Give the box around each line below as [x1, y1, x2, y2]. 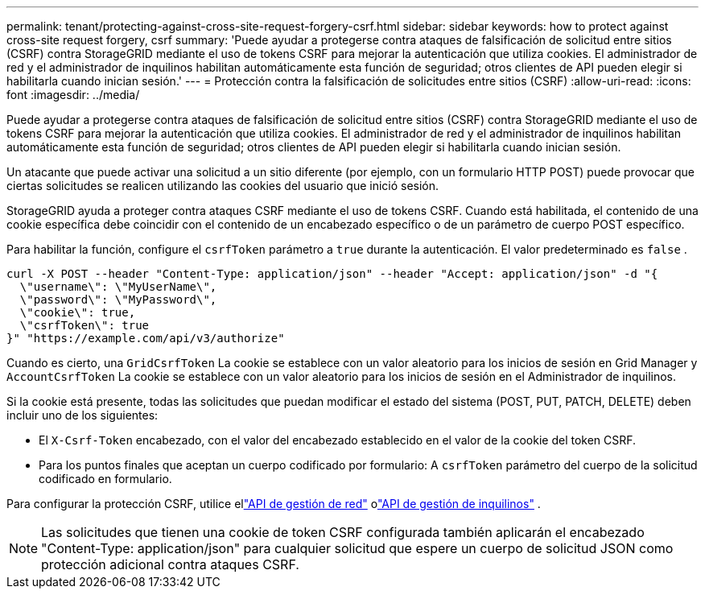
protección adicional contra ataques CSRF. [41, 556, 299, 572]
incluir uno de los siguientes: [6, 408, 159, 422]
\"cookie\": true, [19, 306, 136, 319]
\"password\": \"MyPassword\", [19, 293, 217, 306]
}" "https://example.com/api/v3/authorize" [6, 332, 285, 345]
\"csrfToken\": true [19, 319, 150, 332]
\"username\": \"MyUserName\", [19, 280, 217, 293]
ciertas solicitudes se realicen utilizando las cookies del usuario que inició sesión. [6, 179, 439, 192]
